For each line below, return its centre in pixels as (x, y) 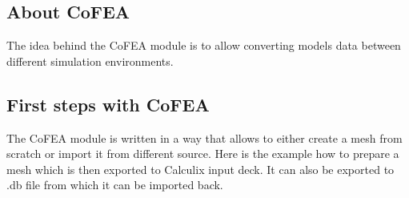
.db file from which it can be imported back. (115, 185)
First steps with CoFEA (108, 104)
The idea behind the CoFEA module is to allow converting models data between (204, 45)
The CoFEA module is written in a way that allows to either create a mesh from (204, 137)
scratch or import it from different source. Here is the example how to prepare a (203, 154)
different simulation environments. (90, 61)
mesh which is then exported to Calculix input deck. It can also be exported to (200, 169)
